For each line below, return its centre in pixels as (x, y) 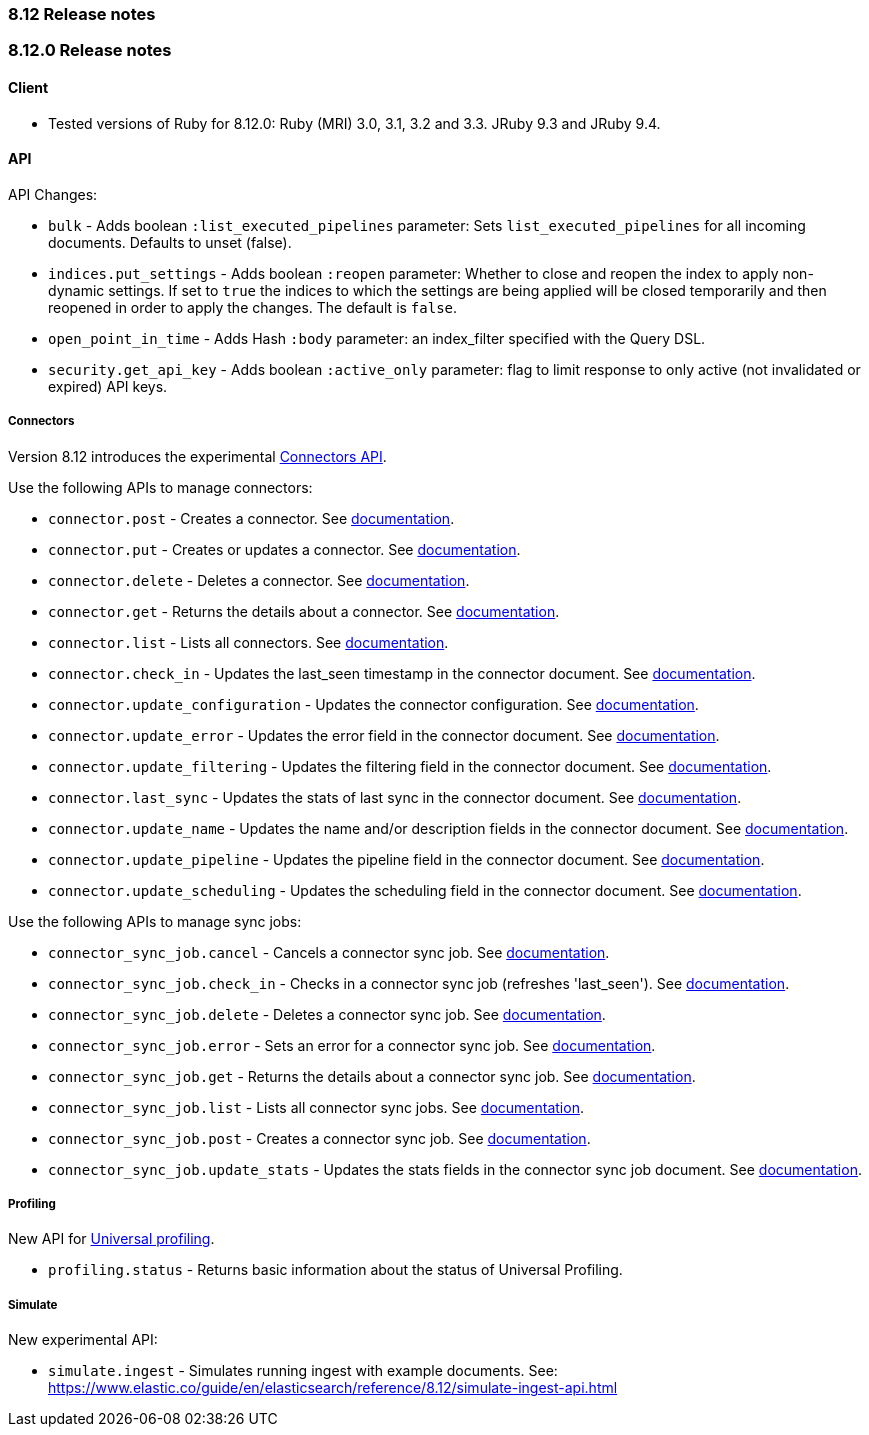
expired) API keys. (108, 386)
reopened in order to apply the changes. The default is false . (253, 307)
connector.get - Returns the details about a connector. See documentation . (304, 611)
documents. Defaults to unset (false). (170, 242)
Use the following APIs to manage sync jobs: (155, 921)
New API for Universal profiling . (111, 1239)
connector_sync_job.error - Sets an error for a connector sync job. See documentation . (352, 1045)
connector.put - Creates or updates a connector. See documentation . (284, 549)
